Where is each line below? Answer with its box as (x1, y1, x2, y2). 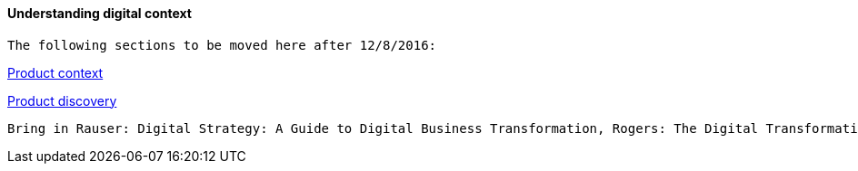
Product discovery (7, 92, 117, 109)
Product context (7, 64, 104, 81)
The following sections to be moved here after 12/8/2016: (7, 37, 437, 52)
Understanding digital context (7, 5, 192, 21)
